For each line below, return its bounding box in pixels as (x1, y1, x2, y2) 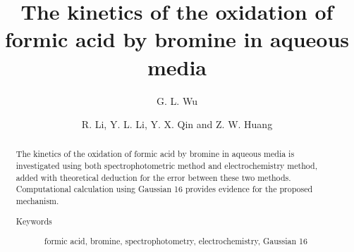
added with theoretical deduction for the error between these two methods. (16, 171, 291, 183)
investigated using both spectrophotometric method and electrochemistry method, (16, 160, 317, 172)
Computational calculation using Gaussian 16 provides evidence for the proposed (16, 183, 313, 195)
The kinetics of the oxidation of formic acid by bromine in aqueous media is (16, 148, 295, 160)
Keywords (16, 215, 52, 227)
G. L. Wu (157, 93, 197, 108)
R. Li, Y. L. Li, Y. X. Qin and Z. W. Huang (81, 117, 273, 132)
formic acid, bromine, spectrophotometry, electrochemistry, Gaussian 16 (44, 235, 307, 247)
